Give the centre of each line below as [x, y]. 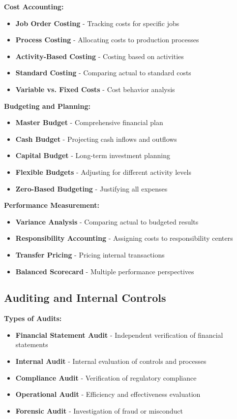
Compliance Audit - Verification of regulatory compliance [106, 377]
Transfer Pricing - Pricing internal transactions [90, 254]
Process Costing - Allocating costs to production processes [107, 40]
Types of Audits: [33, 318]
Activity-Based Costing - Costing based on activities [100, 56]
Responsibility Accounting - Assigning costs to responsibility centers [124, 238]
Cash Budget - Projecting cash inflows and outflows [96, 139]
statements [32, 344]
